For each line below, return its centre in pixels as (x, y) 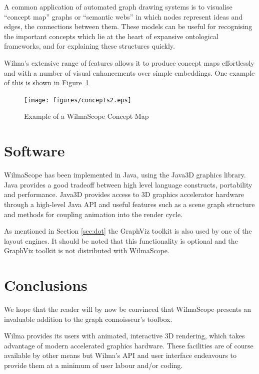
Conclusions (46, 285)
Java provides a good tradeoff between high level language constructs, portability (128, 184)
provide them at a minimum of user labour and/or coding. (93, 365)
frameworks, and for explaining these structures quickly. (89, 46)
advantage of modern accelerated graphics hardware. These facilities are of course (129, 345)
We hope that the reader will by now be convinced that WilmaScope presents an (128, 309)
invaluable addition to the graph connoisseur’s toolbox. (88, 319)
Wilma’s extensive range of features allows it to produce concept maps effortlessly (129, 62)
